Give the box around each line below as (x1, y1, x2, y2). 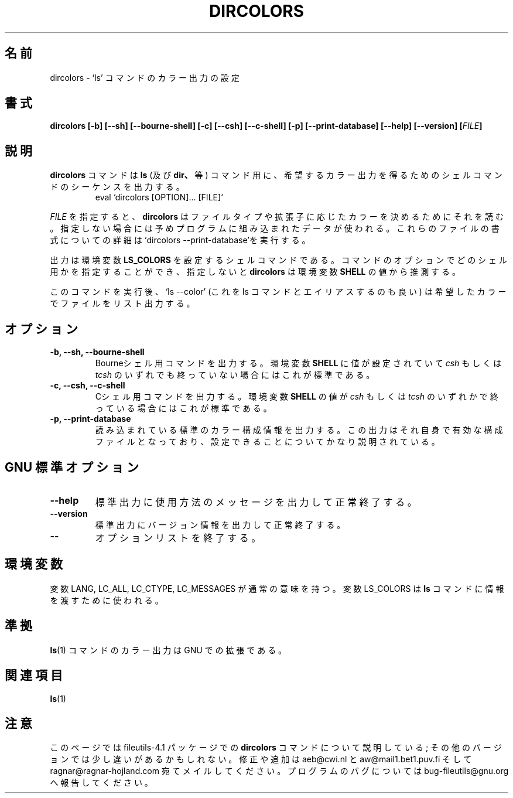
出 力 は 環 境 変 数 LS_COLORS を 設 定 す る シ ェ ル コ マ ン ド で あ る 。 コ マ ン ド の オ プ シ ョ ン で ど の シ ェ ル (50, 255, 507, 265)
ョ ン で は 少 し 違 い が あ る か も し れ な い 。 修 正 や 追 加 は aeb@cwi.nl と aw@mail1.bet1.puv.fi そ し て (50, 754, 472, 765)
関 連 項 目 (5, 668, 63, 683)
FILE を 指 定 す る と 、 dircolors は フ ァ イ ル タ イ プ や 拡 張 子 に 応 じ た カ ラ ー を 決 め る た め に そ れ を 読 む (50, 212, 504, 222)
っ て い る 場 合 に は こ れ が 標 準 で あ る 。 (95, 403, 272, 414)
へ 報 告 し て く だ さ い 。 (50, 777, 153, 788)
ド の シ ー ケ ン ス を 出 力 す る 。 (50, 182, 184, 192)
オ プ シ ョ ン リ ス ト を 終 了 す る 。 (95, 531, 261, 544)
